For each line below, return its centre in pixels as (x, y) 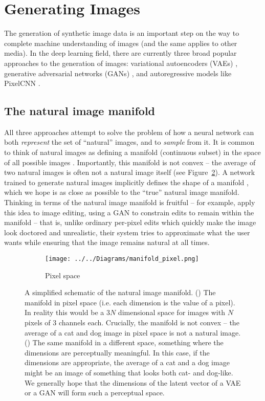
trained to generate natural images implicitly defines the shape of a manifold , (126, 182)
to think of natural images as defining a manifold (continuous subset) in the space (132, 152)
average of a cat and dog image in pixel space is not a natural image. (133, 332)
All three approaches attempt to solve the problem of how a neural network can (129, 132)
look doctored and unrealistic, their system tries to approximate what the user (127, 232)
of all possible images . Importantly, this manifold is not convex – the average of (130, 162)
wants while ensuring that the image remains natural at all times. (107, 242)
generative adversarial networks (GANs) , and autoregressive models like (118, 73)
